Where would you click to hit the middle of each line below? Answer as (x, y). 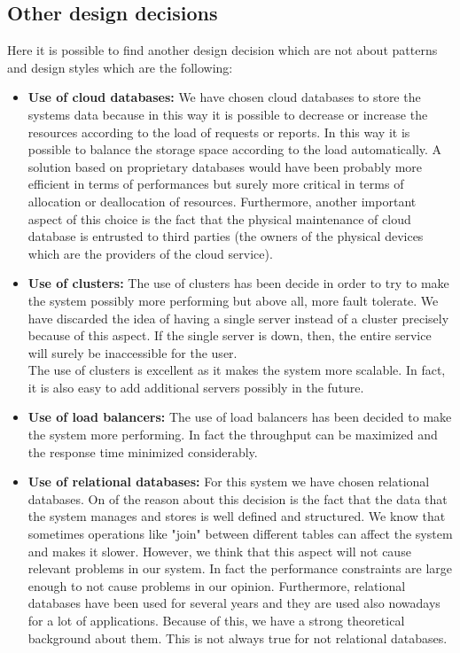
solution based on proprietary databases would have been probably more (225, 166)
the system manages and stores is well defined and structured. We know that (237, 516)
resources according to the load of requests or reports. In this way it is (219, 132)
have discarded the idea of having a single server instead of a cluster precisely (238, 318)
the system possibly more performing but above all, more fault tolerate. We (233, 300)
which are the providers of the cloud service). (150, 253)
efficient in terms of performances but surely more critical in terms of (216, 184)
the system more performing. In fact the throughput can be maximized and (233, 435)
